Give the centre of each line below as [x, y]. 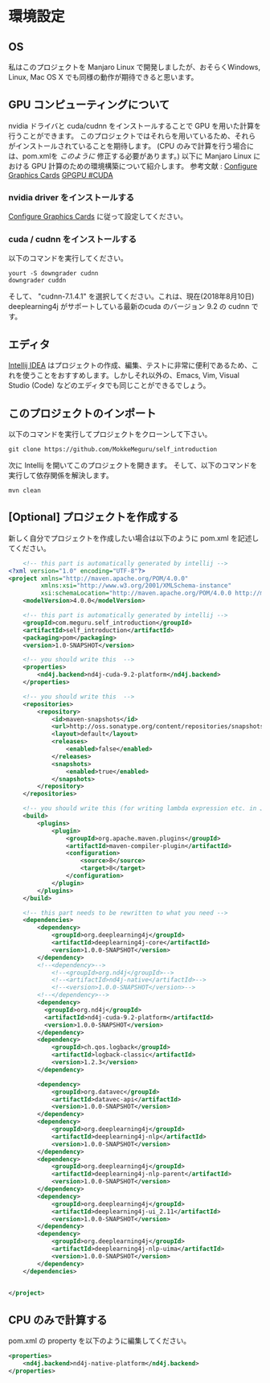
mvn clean [25, 491]
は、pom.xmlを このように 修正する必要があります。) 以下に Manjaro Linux [130, 156]
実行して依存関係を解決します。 [61, 475]
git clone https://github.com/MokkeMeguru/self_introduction [113, 450]
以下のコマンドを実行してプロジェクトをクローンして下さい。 [110, 434]
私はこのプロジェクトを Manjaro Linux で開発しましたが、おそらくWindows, [135, 67]
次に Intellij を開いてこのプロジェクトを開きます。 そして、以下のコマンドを [133, 465]
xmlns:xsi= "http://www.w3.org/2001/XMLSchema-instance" [136, 586]
